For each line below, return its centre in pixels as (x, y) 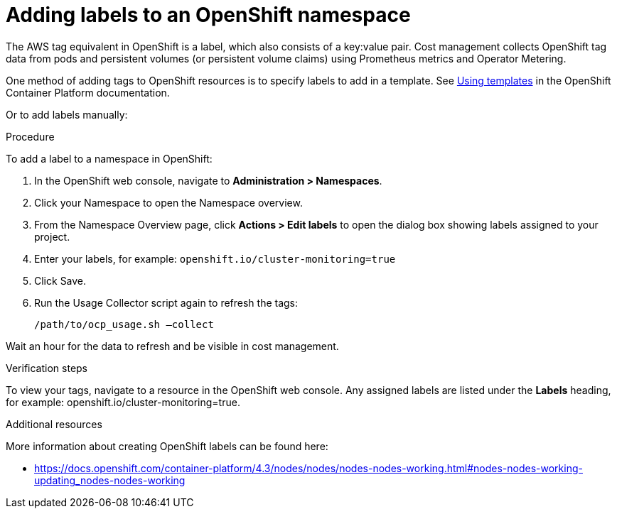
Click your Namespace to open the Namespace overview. (168, 202)
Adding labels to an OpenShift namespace (208, 15)
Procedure (30, 136)
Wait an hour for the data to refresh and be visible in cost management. (172, 346)
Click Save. (60, 280)
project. (52, 236)
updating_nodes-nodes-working (110, 480)
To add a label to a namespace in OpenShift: (109, 158)
